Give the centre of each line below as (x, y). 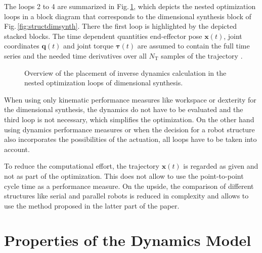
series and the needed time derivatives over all (75, 55)
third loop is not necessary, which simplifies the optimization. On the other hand (129, 119)
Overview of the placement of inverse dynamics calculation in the (125, 72)
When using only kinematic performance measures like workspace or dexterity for (130, 99)
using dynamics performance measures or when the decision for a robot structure (129, 129)
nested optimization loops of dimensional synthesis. (104, 83)
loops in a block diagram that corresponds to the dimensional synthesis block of (128, 16)
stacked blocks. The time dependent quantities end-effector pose (103, 36)
